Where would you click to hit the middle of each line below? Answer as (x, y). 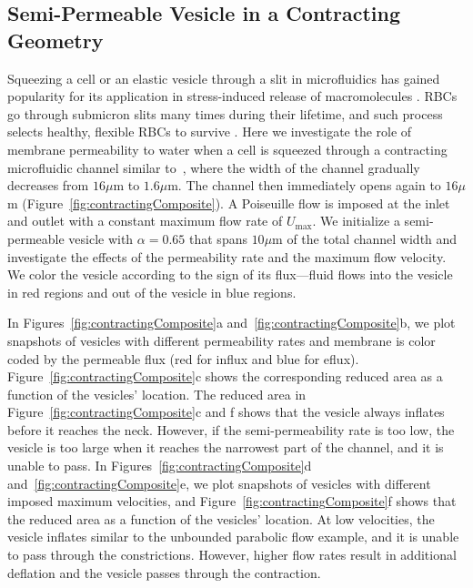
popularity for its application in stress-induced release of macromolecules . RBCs (232, 96)
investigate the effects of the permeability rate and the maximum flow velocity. (227, 256)
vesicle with (101, 238)
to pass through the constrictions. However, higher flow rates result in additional (232, 555)
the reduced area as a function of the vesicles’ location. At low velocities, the (221, 518)
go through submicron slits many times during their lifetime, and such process (225, 113)
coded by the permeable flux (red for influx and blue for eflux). (183, 358)
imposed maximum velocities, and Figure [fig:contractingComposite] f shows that (232, 501)
